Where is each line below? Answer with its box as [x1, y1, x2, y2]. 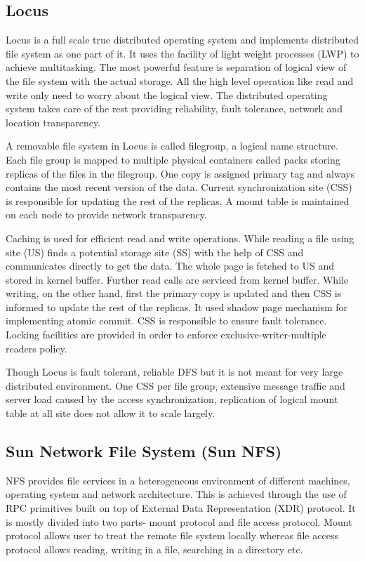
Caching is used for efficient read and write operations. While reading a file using [6, 230, 354, 245]
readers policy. [6, 341, 67, 355]
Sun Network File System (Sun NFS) [6, 440, 282, 462]
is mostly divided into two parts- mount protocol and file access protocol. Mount [6, 514, 352, 529]
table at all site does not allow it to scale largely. [6, 406, 215, 421]
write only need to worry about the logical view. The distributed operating [6, 87, 328, 102]
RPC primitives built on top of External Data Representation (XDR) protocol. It [6, 501, 356, 515]
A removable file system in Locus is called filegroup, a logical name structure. [6, 138, 338, 153]
